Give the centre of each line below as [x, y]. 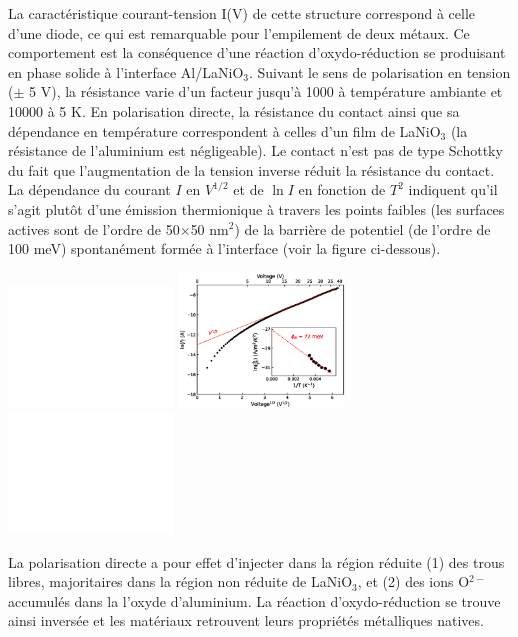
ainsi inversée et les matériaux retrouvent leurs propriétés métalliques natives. [246, 620]
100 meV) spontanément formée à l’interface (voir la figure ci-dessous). [224, 248]
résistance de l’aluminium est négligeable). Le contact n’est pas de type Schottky [255, 150]
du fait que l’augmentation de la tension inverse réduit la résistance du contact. [251, 169]
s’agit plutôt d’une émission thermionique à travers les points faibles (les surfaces [256, 208]
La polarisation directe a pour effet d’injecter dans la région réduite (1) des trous [256, 561]
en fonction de [342, 189]
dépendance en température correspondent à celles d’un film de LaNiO [224, 130]
